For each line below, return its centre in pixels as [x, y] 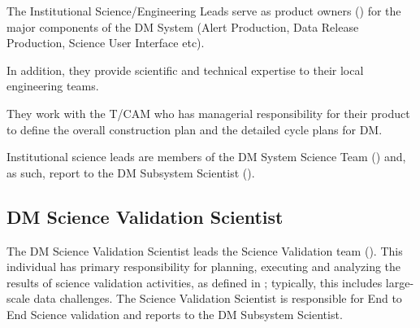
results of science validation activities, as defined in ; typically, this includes [195, 282]
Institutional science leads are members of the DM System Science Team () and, [206, 157]
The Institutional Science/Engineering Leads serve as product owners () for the [204, 11]
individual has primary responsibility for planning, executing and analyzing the [204, 267]
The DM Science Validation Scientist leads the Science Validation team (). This [205, 250]
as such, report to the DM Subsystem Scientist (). [131, 172]
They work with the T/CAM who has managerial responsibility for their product [208, 113]
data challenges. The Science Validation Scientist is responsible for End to [218, 298]
